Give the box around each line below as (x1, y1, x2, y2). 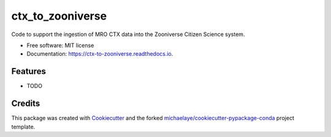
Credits (11, 98, 40, 109)
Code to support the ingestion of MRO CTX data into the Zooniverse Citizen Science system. (11, 31, 245, 38)
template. (11, 123, 36, 130)
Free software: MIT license (26, 42, 94, 49)
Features (11, 66, 46, 76)
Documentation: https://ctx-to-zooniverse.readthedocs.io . (26, 50, 173, 57)
